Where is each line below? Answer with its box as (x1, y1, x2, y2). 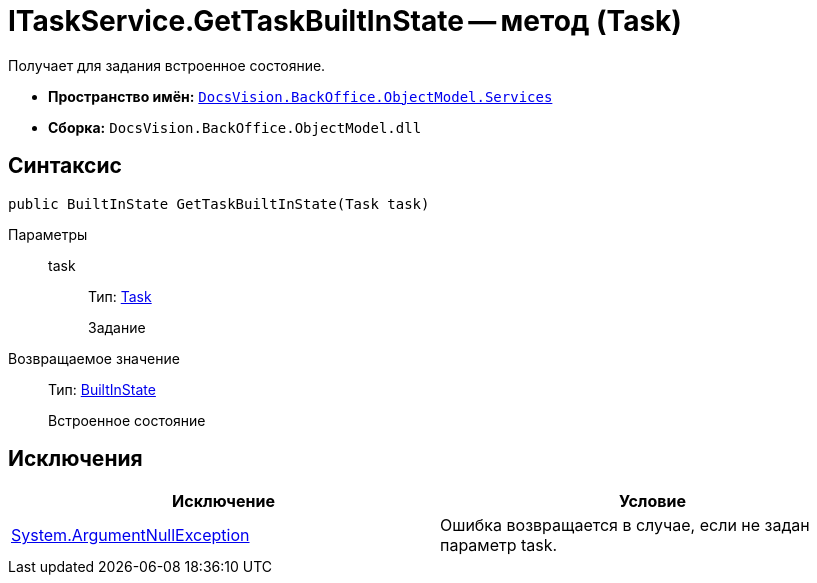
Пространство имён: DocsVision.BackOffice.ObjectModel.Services (48, 87, 553, 105)
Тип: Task (88, 287, 152, 305)
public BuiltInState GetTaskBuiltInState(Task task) (8, 195, 430, 212)
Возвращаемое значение (8, 349, 180, 367)
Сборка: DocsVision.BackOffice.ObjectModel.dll (48, 118, 422, 136)
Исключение (172, 491, 275, 512)
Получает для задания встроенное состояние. (8, 56, 326, 74)
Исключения (8, 446, 143, 472)
